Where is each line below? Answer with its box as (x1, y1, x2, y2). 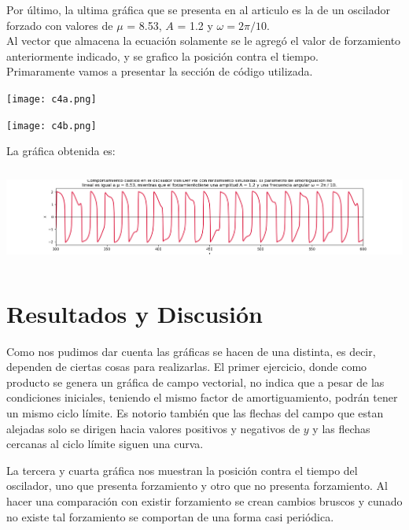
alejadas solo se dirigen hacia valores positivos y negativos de (6, 420, 300, 436)
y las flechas (312, 420, 370, 436)
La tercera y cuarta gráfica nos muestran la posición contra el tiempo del (6, 461, 358, 478)
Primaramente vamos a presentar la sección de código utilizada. (6, 63, 313, 80)
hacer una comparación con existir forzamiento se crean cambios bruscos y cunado (6, 492, 403, 509)
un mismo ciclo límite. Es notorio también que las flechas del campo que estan (6, 405, 384, 421)
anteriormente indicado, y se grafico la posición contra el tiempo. (6, 47, 319, 64)
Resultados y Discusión (6, 297, 263, 329)
